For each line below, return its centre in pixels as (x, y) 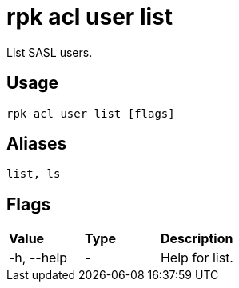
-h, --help (38, 258)
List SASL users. (50, 52)
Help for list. (197, 258)
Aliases (37, 144)
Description (197, 239)
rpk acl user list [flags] (91, 113)
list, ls (34, 174)
